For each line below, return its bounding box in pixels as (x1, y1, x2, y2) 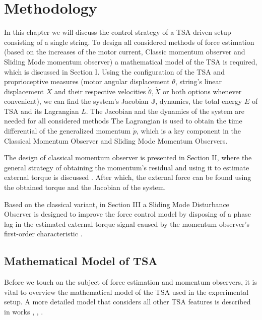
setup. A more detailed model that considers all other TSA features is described (4, 296, 251, 307)
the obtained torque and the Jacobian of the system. (4, 182, 166, 193)
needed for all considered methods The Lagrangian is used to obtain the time (4, 115, 242, 126)
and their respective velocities (54, 86, 146, 96)
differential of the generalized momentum (4, 125, 131, 136)
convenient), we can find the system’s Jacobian (4, 96, 149, 106)
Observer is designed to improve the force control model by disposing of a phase (4, 209, 251, 219)
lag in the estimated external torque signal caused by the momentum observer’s (4, 218, 250, 229)
